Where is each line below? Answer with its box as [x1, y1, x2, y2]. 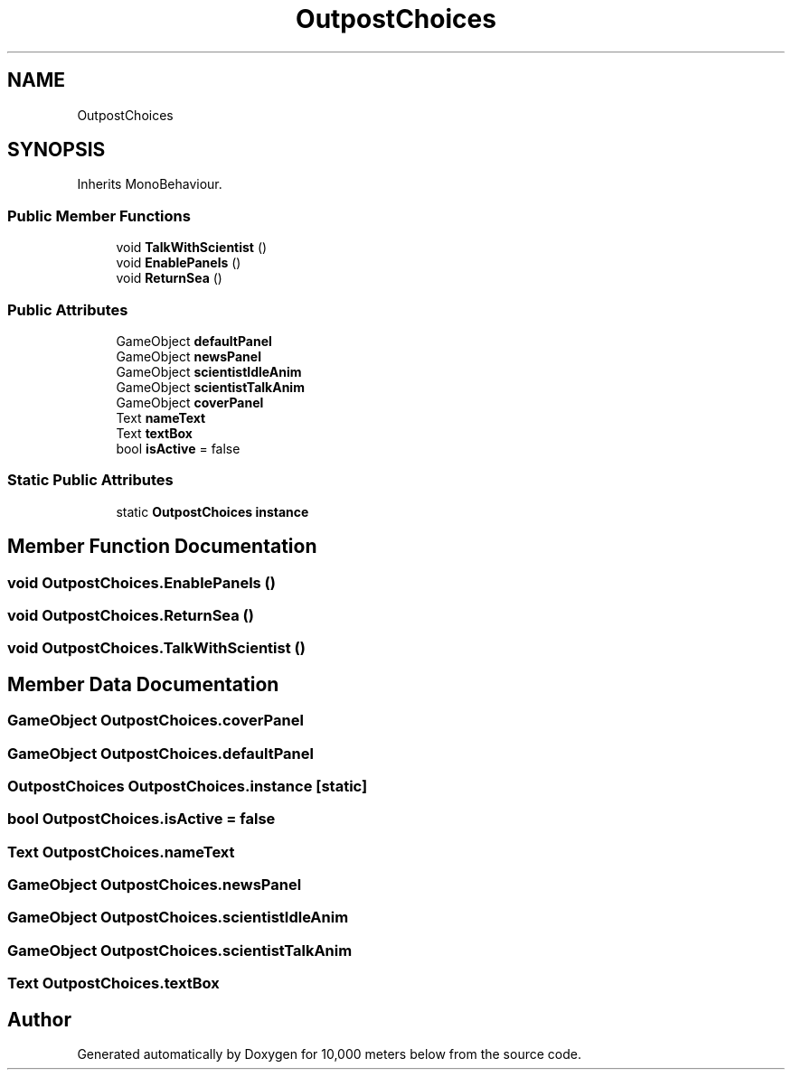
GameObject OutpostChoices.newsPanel [7, 876, 302, 894]
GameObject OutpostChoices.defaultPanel [7, 744, 314, 763]
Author [7, 1007, 71, 1031]
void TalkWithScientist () [116, 239, 268, 256]
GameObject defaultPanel [116, 332, 272, 349]
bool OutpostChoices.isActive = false [7, 810, 276, 829]
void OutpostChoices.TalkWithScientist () [7, 639, 306, 658]
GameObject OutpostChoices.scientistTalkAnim [7, 941, 353, 960]
